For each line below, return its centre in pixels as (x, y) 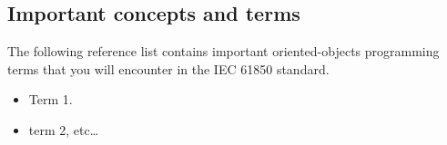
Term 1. (51, 99)
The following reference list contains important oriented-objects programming (223, 51)
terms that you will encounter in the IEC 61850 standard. (168, 68)
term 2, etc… (64, 129)
